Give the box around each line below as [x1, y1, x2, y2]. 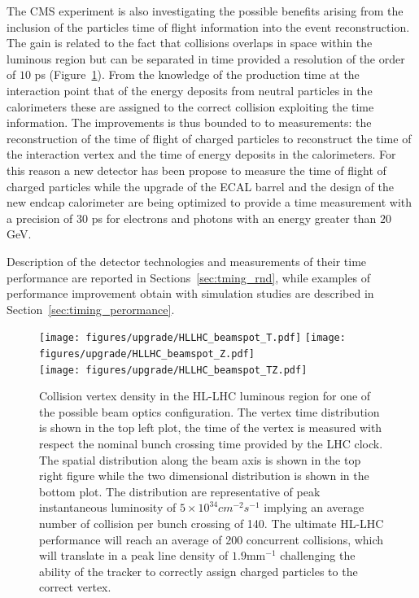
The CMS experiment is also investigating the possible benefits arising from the [7, 2, 404, 19]
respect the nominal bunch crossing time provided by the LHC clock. [39, 435, 383, 452]
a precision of [7, 209, 73, 226]
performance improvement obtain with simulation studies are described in [7, 285, 374, 302]
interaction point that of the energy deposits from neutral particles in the [7, 81, 373, 98]
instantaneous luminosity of [39, 499, 177, 516]
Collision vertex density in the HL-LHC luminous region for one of [39, 387, 371, 404]
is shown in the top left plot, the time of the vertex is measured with [39, 419, 382, 436]
